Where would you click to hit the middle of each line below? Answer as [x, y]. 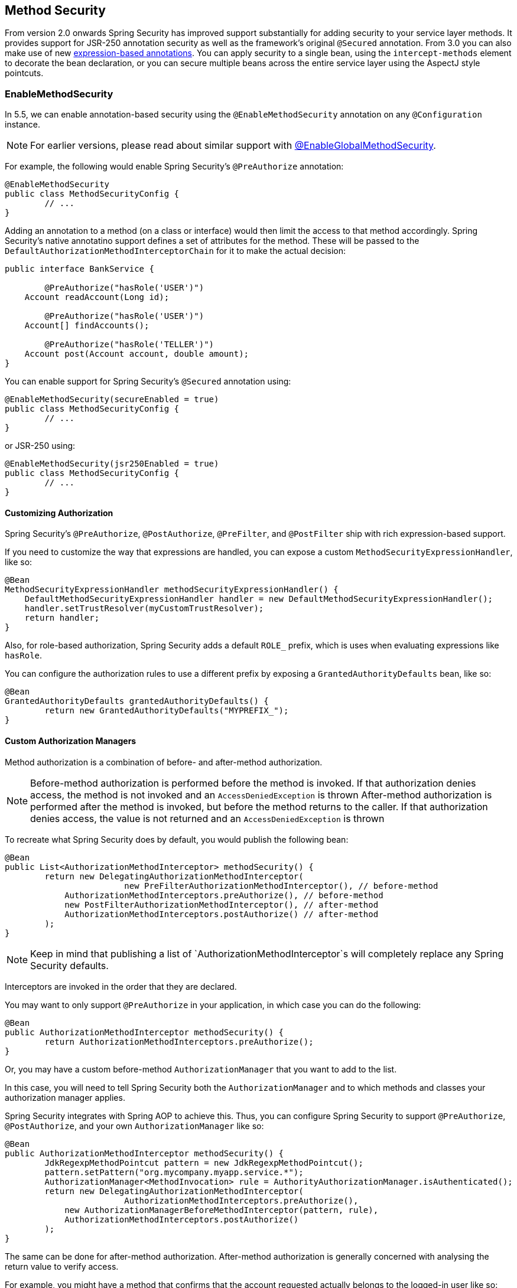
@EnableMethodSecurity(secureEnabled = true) [112, 400]
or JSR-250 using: [40, 446]
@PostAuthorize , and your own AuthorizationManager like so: [134, 1126]
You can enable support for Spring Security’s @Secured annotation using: [148, 381]
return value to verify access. [62, 1266]
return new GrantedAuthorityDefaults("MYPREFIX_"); [167, 711]
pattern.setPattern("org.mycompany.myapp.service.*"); [174, 1172]
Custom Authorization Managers [71, 741]
